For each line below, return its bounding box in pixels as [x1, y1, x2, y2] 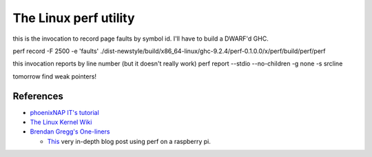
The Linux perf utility [12, 10, 135, 25]
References [12, 90, 63, 102]
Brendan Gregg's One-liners [30, 127, 110, 136]
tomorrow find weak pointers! [12, 72, 96, 81]
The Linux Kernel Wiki [30, 118, 92, 127]
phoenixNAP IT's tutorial [30, 108, 99, 116]
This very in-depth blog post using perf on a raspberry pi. [47, 137, 211, 145]
